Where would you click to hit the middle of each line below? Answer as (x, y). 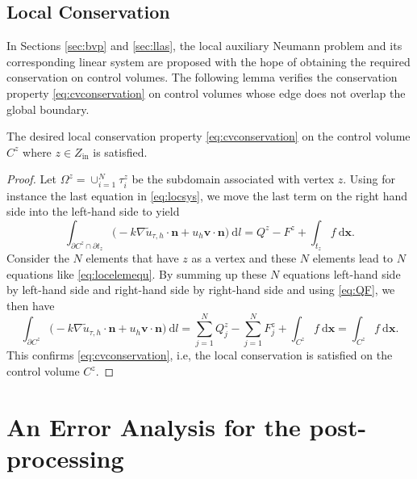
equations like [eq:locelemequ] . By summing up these (137, 273)
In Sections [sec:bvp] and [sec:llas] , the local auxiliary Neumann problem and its (204, 46)
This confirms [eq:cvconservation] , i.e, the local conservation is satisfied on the (200, 355)
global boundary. (48, 109)
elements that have (132, 257)
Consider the (38, 257)
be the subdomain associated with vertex (233, 179)
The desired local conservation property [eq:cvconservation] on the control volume (208, 136)
